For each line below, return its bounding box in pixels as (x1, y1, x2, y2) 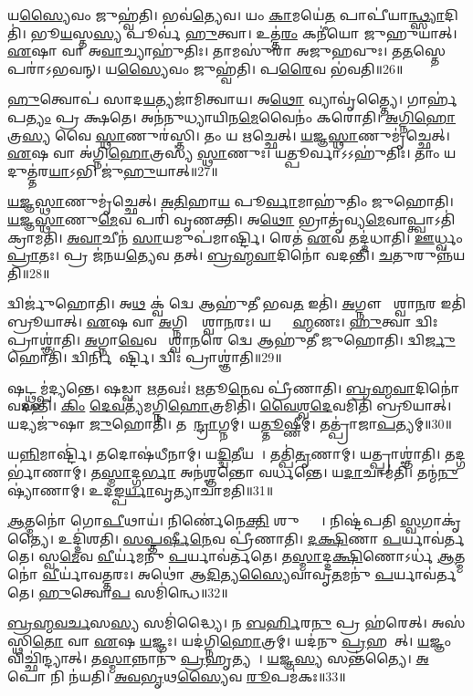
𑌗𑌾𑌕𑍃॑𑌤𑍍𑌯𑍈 (421, 511, 462, 530)
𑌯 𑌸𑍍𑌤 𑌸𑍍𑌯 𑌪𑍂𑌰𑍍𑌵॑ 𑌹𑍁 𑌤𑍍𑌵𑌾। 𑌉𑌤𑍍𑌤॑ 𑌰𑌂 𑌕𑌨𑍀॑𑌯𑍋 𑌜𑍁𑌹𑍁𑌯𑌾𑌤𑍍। (60, 23, 457, 42)
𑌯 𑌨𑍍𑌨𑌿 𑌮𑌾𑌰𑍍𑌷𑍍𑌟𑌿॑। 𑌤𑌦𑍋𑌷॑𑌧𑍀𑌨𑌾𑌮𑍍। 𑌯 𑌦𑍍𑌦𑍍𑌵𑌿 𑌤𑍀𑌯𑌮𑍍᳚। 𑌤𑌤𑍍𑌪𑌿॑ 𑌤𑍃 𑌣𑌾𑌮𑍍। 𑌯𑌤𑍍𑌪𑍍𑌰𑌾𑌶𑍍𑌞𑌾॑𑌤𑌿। (7, 444, 441, 463)
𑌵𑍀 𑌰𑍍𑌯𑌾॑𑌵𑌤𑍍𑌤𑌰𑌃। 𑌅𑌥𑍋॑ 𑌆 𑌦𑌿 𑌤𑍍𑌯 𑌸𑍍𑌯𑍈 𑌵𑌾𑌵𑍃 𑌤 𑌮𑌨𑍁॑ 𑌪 (42, 565, 394, 584)
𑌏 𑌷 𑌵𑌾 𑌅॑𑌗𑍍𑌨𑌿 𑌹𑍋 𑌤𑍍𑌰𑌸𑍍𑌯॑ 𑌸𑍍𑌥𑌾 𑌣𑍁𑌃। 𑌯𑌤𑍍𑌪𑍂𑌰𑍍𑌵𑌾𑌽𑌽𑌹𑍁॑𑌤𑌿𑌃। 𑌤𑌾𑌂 (7, 143, 440, 162)
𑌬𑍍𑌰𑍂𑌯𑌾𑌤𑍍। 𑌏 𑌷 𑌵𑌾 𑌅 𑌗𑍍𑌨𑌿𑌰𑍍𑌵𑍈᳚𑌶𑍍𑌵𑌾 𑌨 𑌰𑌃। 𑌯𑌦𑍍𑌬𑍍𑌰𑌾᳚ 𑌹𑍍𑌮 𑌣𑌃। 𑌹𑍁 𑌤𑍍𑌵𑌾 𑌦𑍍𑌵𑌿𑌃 (7, 311, 438, 330)
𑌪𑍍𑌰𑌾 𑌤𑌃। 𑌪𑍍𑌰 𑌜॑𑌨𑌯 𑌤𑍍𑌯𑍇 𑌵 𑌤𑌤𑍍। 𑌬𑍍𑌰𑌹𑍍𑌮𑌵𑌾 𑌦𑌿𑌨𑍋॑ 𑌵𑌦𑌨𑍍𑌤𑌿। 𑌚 (7, 245, 393, 265)
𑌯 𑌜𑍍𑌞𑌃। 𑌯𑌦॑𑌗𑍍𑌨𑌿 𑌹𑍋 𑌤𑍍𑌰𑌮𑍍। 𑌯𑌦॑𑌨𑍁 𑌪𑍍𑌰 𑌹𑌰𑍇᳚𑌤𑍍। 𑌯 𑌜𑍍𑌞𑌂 (140, 630, 452, 649)
